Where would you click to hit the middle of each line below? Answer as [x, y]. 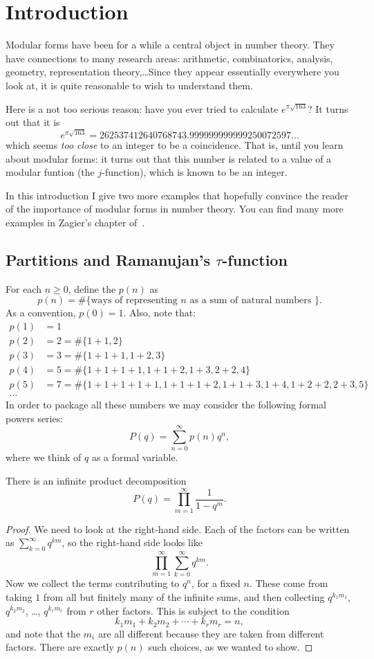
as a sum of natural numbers [251, 301]
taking [19, 596]
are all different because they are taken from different [211, 633]
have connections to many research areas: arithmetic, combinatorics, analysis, [169, 58]
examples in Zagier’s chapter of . [75, 222]
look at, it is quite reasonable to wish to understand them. [129, 85]
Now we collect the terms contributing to [93, 583]
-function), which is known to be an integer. [195, 172]
